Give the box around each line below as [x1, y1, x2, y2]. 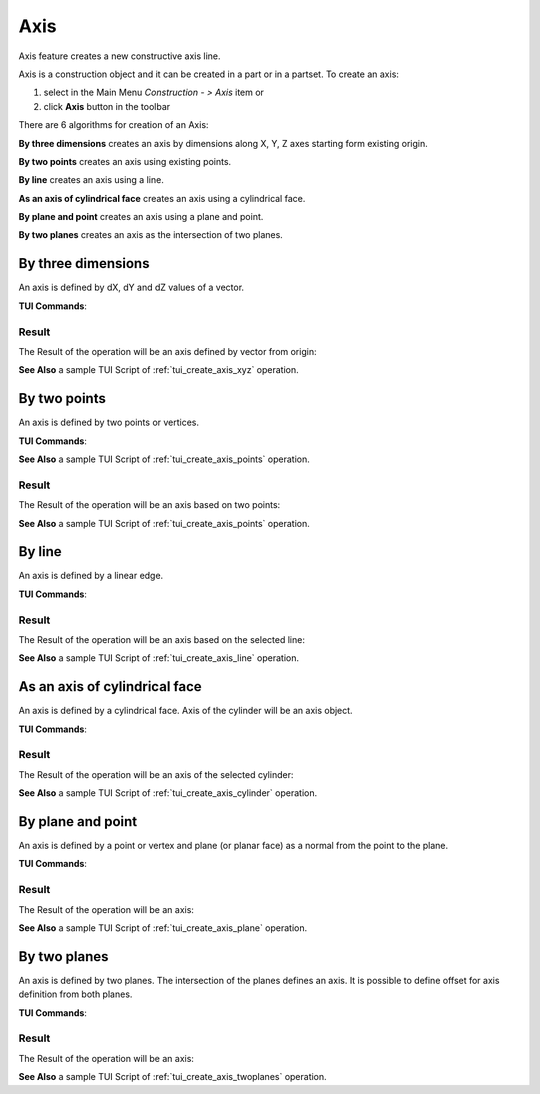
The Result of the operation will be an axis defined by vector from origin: [18, 345, 317, 357]
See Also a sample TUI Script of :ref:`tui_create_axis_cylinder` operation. [18, 787, 318, 799]
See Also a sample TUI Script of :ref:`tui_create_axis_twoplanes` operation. [18, 1071, 327, 1083]
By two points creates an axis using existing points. [18, 155, 232, 167]
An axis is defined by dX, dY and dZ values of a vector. [18, 281, 245, 294]
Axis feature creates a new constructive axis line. [18, 50, 221, 62]
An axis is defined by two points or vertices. [18, 416, 200, 429]
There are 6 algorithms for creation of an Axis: [18, 119, 209, 131]
